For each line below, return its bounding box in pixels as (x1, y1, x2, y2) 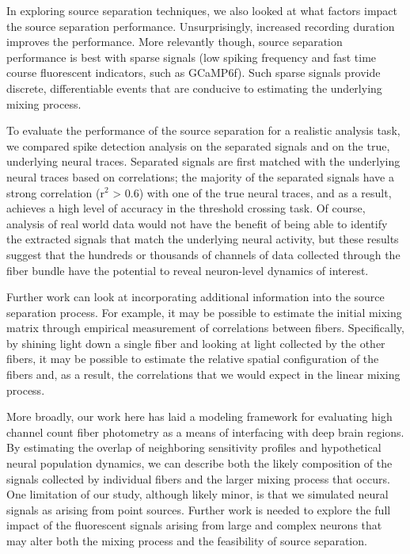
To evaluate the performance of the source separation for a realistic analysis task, (6, 122, 401, 139)
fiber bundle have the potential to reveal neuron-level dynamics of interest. (6, 262, 369, 278)
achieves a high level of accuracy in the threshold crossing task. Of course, (6, 200, 366, 216)
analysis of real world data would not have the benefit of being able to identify (6, 215, 388, 231)
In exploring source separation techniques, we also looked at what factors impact (6, 2, 398, 18)
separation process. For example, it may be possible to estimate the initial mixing (6, 304, 402, 320)
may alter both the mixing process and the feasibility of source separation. (6, 533, 367, 548)
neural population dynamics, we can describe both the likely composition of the (6, 455, 393, 472)
